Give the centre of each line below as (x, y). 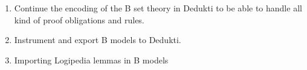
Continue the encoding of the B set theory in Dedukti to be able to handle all (158, 8)
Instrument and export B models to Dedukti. (98, 40)
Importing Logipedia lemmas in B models (91, 60)
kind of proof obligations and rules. (79, 19)
